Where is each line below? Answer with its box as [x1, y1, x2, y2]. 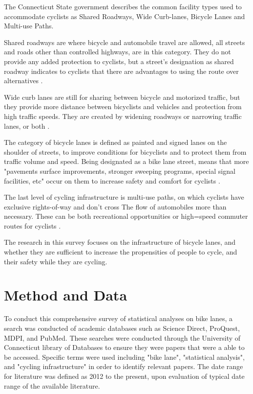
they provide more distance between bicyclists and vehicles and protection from [4, 101, 242, 112]
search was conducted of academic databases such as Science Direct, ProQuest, [4, 323, 240, 333]
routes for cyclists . [4, 220, 61, 231]
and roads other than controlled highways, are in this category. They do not [4, 46, 231, 57]
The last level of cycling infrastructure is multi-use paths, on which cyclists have [4, 192, 244, 202]
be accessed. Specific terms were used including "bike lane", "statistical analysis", [4, 351, 245, 362]
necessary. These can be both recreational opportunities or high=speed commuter [4, 211, 248, 221]
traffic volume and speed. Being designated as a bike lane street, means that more [4, 156, 249, 166]
